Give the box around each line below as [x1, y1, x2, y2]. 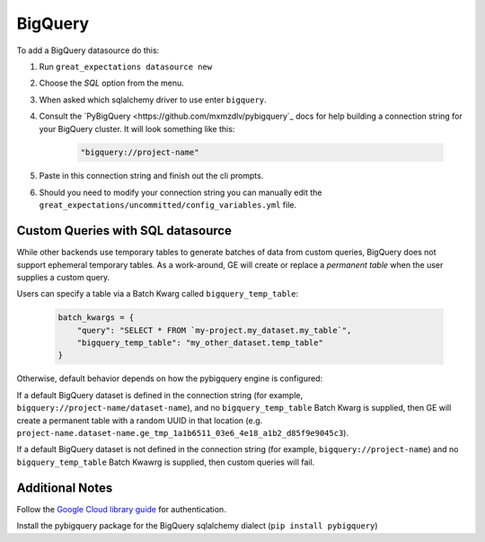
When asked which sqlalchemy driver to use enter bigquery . [39, 94, 267, 105]
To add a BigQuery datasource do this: [16, 45, 160, 56]
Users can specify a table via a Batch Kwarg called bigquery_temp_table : [16, 289, 299, 299]
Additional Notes [16, 480, 113, 495]
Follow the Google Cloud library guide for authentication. [16, 503, 226, 514]
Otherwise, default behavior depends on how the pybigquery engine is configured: [16, 373, 323, 384]
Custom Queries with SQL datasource [16, 223, 233, 238]
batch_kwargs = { [57, 313, 135, 323]
